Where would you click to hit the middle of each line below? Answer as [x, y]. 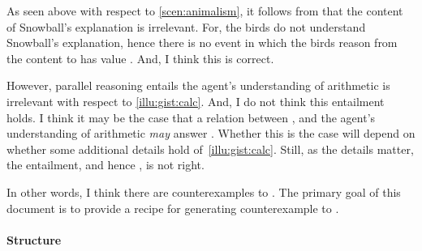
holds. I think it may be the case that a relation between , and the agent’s [191, 117]
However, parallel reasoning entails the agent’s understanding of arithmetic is [198, 85]
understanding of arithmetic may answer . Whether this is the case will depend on [211, 133]
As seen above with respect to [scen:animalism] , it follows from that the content [205, 11]
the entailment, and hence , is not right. [105, 165]
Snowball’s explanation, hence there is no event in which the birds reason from [202, 43]
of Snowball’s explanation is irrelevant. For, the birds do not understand [186, 26]
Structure [34, 239]
